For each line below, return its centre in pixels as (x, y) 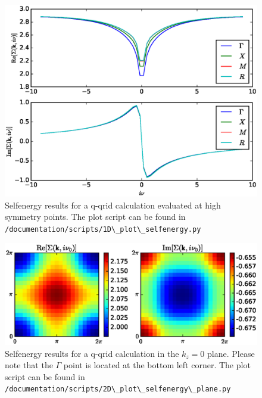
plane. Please (231, 353)
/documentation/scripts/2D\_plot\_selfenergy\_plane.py (118, 389)
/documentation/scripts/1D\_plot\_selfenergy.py (103, 229)
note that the (29, 365)
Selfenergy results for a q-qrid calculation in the (92, 353)
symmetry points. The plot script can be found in (95, 217)
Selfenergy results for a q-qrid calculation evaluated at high (113, 205)
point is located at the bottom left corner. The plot (157, 365)
